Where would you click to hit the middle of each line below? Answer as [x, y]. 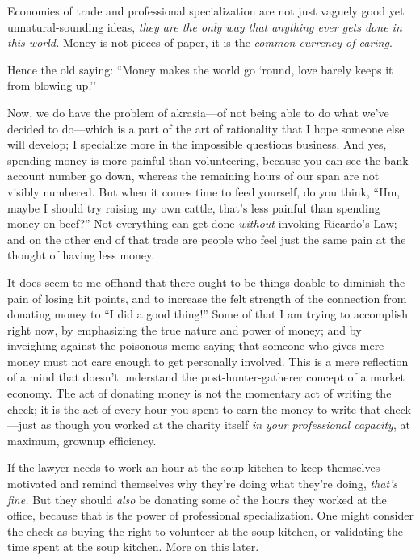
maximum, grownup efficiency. [82, 440]
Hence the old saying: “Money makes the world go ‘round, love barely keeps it [200, 69]
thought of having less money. [81, 255]
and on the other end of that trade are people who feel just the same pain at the [207, 239]
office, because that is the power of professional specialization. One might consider [210, 515]
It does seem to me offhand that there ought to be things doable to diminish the [206, 282]
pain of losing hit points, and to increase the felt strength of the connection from [207, 298]
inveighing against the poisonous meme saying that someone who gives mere [196, 345]
